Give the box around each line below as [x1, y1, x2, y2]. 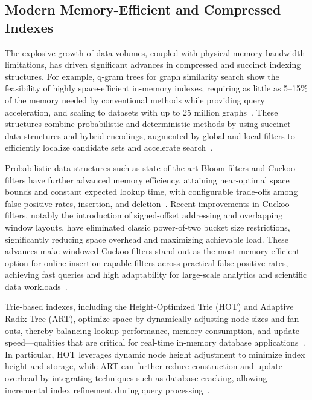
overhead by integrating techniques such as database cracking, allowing [5, 372, 267, 384]
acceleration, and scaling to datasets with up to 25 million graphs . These [5, 105, 278, 118]
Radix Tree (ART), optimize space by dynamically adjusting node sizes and [5, 312, 285, 325]
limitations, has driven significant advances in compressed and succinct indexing [5, 58, 301, 71]
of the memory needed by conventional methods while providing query [5, 93, 265, 106]
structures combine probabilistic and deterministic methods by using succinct [5, 117, 291, 130]
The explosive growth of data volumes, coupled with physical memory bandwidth [5, 46, 305, 59]
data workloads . [5, 280, 68, 292]
